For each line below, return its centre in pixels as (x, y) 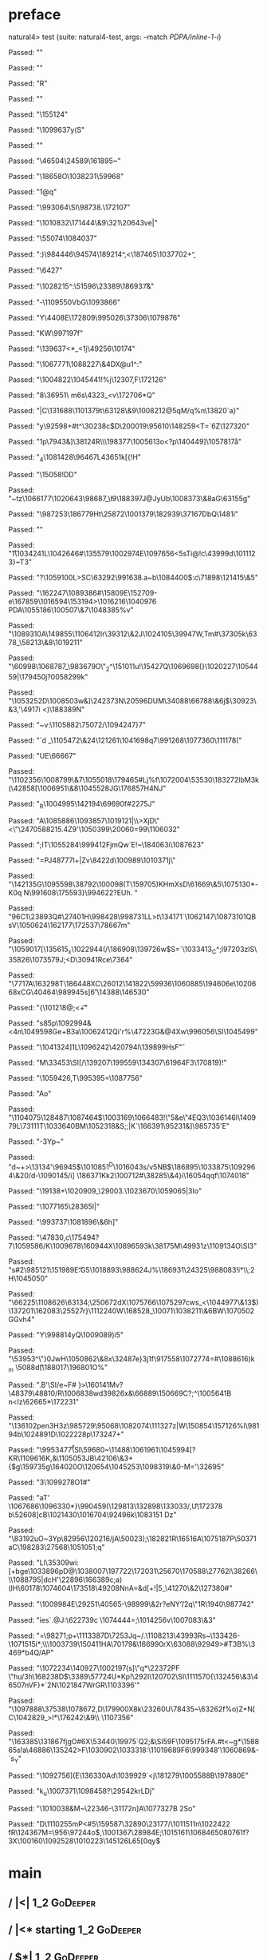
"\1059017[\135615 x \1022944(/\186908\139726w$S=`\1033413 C (112, 950)
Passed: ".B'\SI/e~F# (43, 1384)
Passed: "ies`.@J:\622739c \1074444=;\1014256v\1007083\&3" (112, 1619)
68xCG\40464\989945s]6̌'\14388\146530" (79, 992)
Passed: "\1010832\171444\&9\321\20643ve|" (83, 222)
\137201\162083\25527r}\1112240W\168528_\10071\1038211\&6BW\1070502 (132, 1311)
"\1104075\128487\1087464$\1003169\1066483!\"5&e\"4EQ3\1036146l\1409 (132, 1117)
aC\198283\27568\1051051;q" (57, 1547)
